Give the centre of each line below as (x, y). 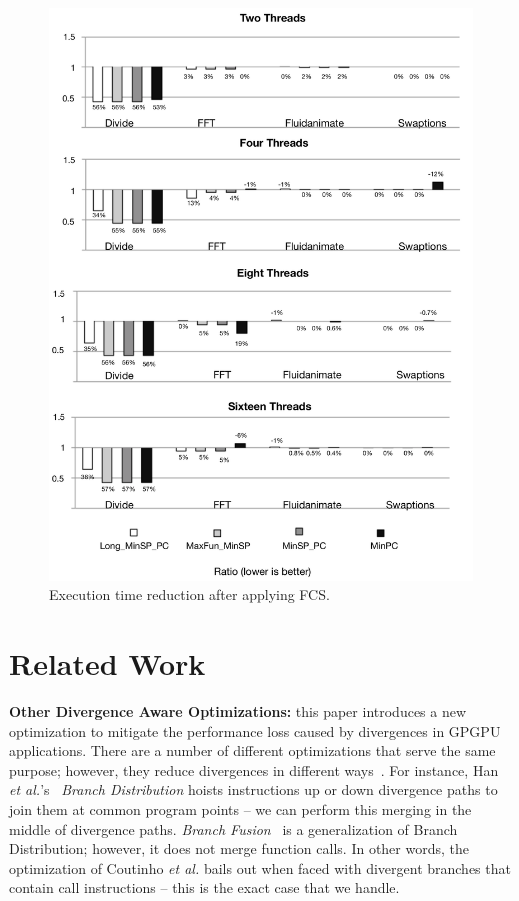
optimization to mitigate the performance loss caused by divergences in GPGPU (255, 730)
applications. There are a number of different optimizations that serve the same (252, 750)
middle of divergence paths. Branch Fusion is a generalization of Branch (233, 828)
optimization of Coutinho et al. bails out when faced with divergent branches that (260, 867)
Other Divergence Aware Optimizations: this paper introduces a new (238, 711)
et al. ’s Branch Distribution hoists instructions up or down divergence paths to (253, 789)
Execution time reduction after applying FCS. (189, 594)
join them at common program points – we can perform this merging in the (240, 809)
